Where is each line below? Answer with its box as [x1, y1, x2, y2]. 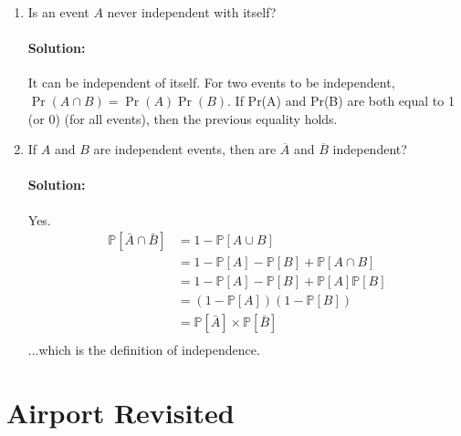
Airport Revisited [6, 394, 235, 431]
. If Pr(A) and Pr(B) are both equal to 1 [227, 90, 455, 109]
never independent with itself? [107, 3, 277, 21]
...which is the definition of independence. [27, 340, 260, 359]
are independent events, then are [93, 140, 277, 159]
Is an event [27, 3, 89, 21]
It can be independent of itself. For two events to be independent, [27, 73, 395, 92]
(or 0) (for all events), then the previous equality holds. [27, 109, 338, 128]
